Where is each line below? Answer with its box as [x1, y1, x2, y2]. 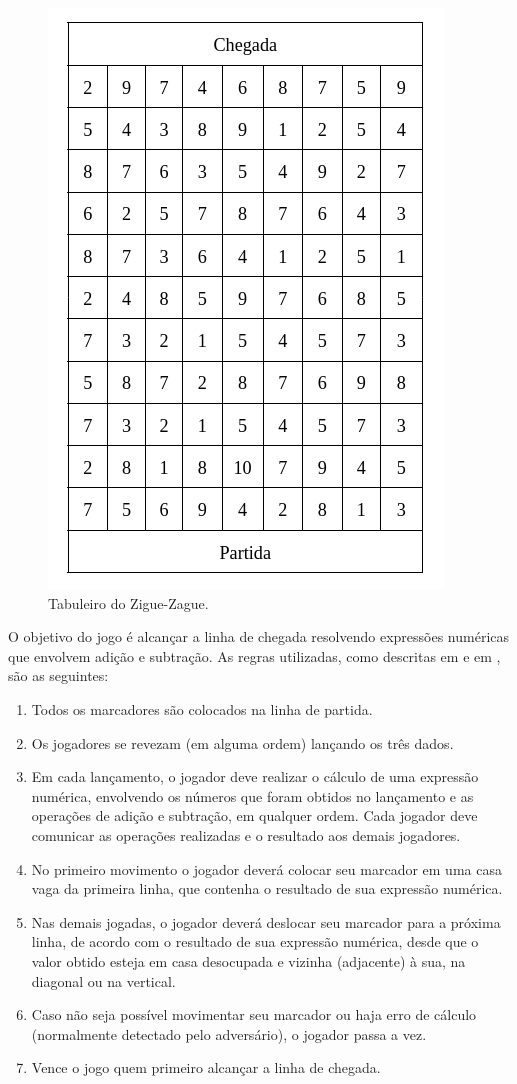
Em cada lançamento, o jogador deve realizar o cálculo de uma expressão [31, 766, 479, 787]
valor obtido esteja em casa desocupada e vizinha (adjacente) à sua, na [31, 950, 466, 971]
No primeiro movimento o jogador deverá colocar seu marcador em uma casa [31, 858, 502, 879]
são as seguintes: [8, 665, 109, 686]
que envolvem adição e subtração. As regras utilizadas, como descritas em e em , [8, 645, 501, 666]
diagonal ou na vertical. [31, 970, 176, 991]
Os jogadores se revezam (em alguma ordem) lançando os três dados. [31, 732, 454, 753]
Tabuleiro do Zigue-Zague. [48, 592, 209, 613]
